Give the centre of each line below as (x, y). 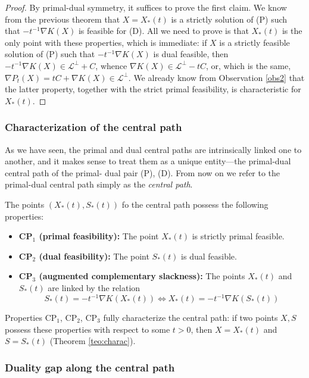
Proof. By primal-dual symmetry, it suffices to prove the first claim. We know (146, 7)
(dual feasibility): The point (94, 256)
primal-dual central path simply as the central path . (99, 184)
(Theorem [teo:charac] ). (93, 341)
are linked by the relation (94, 287)
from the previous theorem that (63, 19)
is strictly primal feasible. (238, 236)
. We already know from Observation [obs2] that (216, 77)
